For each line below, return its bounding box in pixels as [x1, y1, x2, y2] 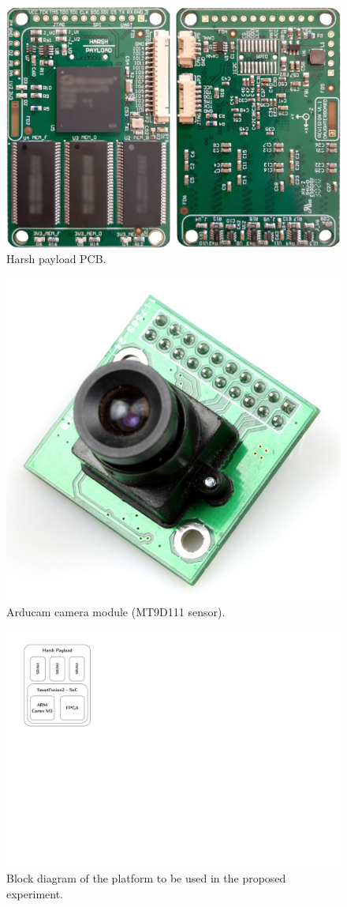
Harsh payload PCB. [6, 250, 106, 267]
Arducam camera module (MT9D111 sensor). [6, 603, 226, 619]
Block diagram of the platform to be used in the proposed [6, 870, 286, 886]
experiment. [6, 886, 63, 902]
